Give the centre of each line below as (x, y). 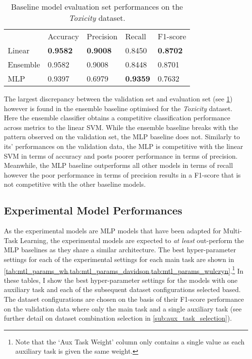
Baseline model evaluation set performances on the (97, 7)
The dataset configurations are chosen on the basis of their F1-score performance (124, 299)
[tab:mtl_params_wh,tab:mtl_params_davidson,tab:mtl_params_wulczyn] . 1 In (124, 270)
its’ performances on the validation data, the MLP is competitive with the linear (124, 146)
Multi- (233, 231)
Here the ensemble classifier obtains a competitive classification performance (117, 118)
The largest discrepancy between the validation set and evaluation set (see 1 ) (118, 98)
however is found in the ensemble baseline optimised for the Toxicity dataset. (118, 108)
